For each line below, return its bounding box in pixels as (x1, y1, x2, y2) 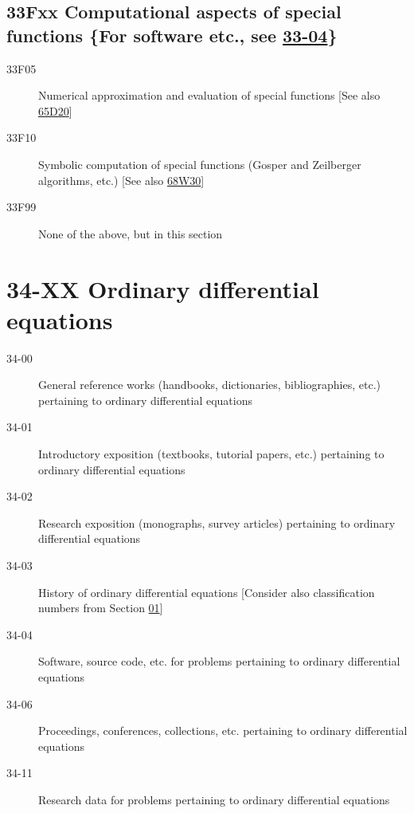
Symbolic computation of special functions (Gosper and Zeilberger (38, 155, 361, 172)
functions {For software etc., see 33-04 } (6, 22, 338, 47)
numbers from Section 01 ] (38, 599, 163, 616)
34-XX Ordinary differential (6, 272, 319, 304)
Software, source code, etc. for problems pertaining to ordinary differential (38, 653, 400, 670)
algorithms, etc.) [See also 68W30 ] (38, 171, 205, 188)
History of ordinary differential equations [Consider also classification (38, 583, 375, 600)
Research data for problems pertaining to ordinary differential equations (38, 791, 390, 807)
